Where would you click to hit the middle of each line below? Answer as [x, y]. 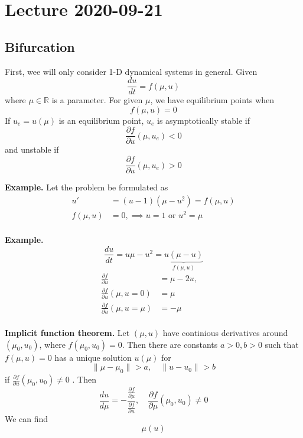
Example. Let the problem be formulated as [87, 187]
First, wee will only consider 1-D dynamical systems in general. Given [131, 71]
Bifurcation [40, 46]
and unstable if [32, 149]
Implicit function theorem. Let [67, 333]
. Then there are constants [170, 344]
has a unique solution [93, 357]
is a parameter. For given [97, 100]
